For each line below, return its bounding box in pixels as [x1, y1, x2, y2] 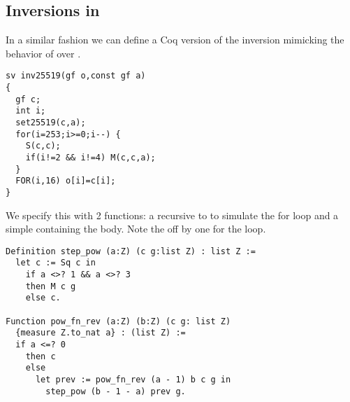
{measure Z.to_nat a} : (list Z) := [15, 328, 186, 338]
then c [25, 351, 56, 361]
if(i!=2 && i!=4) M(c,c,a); [25, 152, 156, 162]
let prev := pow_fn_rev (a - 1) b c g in [35, 375, 231, 385]
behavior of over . [6, 46, 81, 60]
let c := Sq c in [15, 258, 96, 268]
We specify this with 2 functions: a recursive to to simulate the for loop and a [6, 207, 339, 222]
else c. [25, 293, 61, 303]
